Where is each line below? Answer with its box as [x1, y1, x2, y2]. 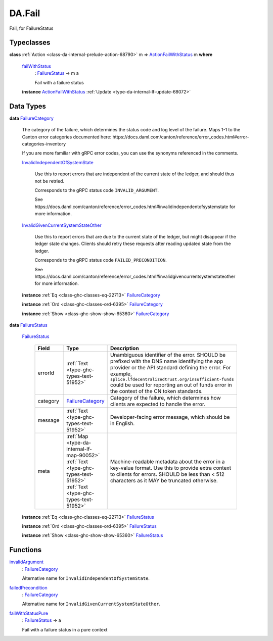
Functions [9, 546, 42, 554]
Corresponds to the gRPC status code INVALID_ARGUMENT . [34, 187, 159, 193]
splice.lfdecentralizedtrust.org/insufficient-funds [110, 376, 235, 382]
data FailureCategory [9, 115, 54, 121]
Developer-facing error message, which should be [110, 413, 230, 420]
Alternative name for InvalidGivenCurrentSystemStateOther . [22, 601, 161, 607]
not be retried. [34, 178, 65, 184]
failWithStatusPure [9, 610, 48, 616]
